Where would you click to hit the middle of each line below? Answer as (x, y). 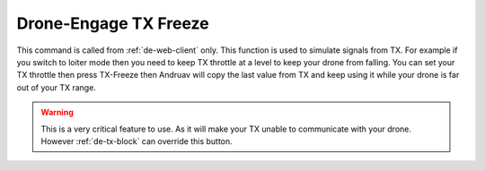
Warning (57, 113)
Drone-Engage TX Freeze (113, 23)
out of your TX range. (56, 87)
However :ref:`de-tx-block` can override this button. (137, 141)
